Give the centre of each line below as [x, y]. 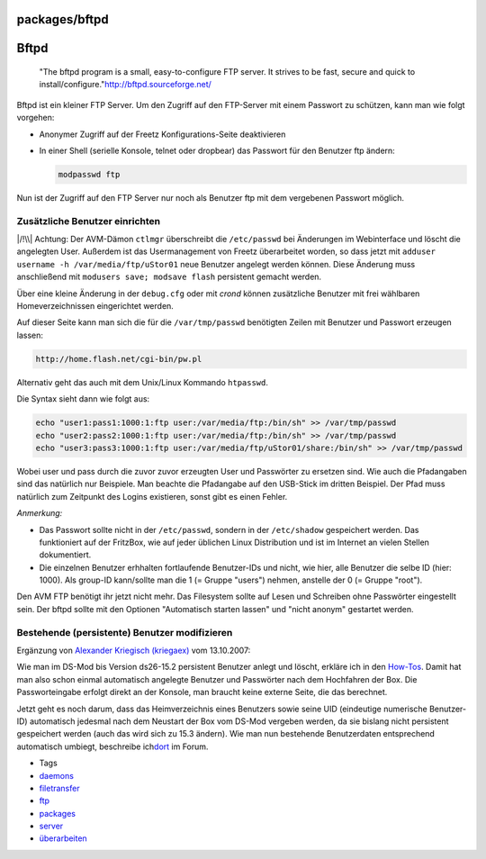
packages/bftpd [63, 19]
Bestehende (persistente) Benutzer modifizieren [125, 632]
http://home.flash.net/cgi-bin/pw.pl [119, 359]
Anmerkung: [40, 513]
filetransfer [59, 788]
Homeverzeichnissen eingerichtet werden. [95, 306]
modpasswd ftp [89, 174]
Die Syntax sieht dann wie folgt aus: [83, 399]
